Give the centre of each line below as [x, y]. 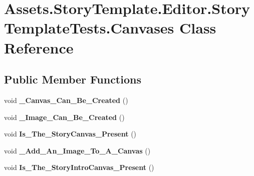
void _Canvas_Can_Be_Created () [66, 100]
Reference [39, 47]
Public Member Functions [73, 79]
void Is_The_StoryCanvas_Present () [70, 134]
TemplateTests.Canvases [89, 28]
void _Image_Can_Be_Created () [64, 117]
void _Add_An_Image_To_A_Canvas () [77, 150]
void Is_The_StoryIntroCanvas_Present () [79, 167]
